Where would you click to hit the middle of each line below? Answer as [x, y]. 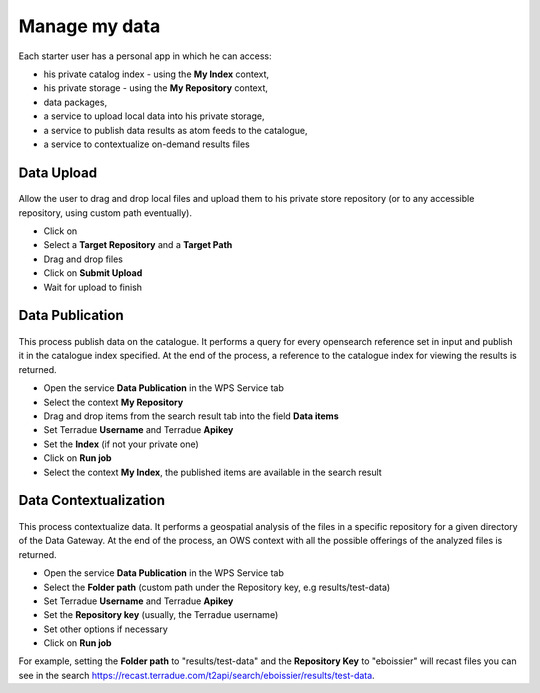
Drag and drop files [83, 259]
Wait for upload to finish [93, 287]
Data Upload [58, 172]
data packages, [75, 102]
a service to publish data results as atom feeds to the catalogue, [176, 130]
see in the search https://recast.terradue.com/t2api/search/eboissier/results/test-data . [196, 675]
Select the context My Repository [113, 402]
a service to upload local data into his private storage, [154, 116]
